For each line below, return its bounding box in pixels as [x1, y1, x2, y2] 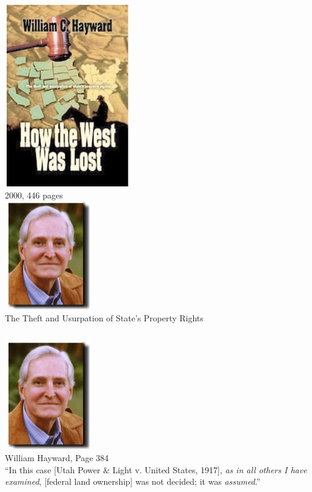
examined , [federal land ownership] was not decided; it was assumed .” [5, 475, 261, 488]
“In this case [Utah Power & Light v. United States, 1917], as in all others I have [5, 463, 307, 476]
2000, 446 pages [5, 188, 63, 201]
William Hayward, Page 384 [5, 451, 109, 464]
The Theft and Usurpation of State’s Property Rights [5, 311, 204, 324]
